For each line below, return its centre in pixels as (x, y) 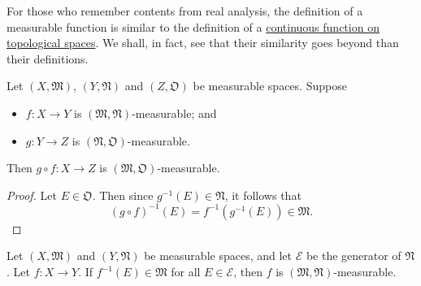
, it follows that (263, 195)
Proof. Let (32, 195)
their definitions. (48, 58)
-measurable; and (174, 113)
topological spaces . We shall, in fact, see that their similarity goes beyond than (203, 43)
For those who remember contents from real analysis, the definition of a (185, 11)
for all (186, 272)
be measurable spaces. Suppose (270, 86)
